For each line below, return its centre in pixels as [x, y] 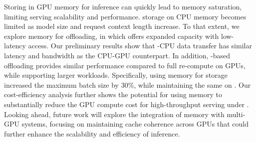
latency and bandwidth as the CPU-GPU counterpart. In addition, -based [117, 55]
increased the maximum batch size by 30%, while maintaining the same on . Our [128, 84]
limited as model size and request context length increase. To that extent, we [122, 26]
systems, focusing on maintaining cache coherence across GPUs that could [135, 124]
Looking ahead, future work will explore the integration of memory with [114, 114]
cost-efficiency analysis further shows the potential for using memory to [113, 94]
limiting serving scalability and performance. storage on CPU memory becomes [125, 16]
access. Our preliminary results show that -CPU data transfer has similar [140, 46]
